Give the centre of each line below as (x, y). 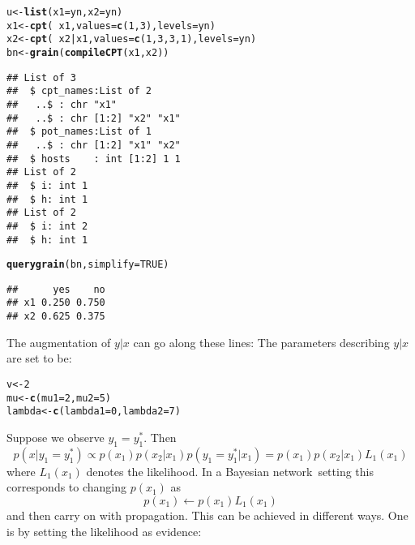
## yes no (56, 289)
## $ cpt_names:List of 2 (79, 91)
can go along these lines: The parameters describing (261, 342)
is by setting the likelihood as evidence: (104, 531)
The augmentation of (59, 342)
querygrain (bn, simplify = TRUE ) (88, 265)
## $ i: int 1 (47, 185)
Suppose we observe (56, 437)
